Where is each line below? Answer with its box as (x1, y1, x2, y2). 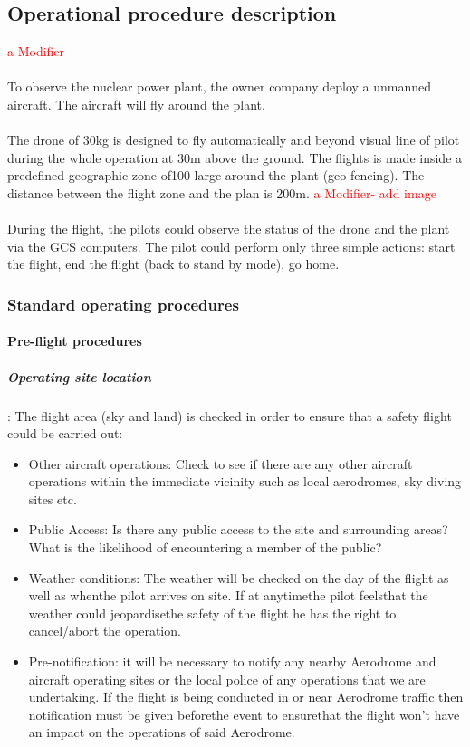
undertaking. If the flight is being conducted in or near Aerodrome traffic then (28, 687, 464, 706)
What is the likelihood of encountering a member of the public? (28, 538, 382, 557)
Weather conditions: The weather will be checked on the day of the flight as (28, 568, 449, 587)
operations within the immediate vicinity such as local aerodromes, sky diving (28, 472, 462, 491)
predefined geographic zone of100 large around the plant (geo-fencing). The (7, 166, 425, 185)
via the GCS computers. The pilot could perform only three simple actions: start (7, 236, 456, 255)
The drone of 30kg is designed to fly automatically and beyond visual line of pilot (7, 130, 460, 149)
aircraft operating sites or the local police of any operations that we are (28, 669, 426, 688)
